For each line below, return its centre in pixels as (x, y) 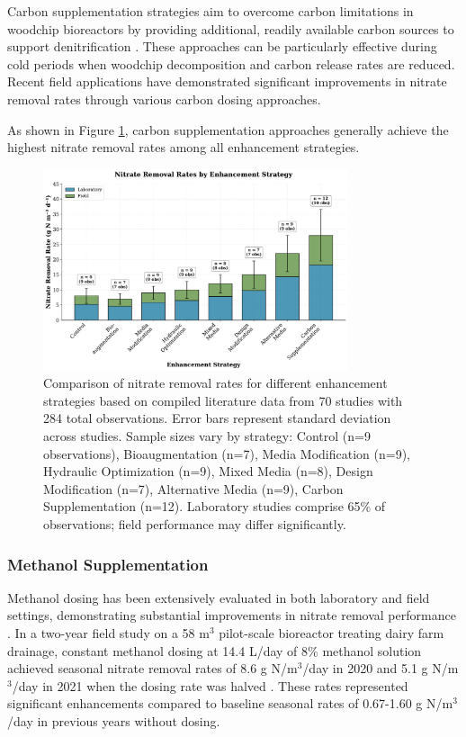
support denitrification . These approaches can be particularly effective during (222, 46)
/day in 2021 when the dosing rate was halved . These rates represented (210, 685)
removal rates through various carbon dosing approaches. (164, 99)
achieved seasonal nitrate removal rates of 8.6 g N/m (152, 668)
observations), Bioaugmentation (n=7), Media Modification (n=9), (227, 453)
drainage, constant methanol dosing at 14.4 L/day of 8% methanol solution (215, 650)
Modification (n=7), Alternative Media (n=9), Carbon (193, 488)
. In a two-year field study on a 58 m (108, 633)
